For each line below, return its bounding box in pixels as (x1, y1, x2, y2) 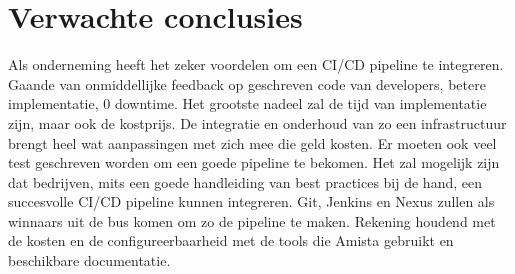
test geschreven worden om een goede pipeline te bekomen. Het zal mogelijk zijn (8, 152, 500, 173)
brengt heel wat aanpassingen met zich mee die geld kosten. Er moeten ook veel (8, 132, 497, 153)
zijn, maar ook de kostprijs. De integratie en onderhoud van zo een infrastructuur (8, 112, 507, 133)
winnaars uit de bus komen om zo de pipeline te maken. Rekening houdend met (8, 210, 496, 231)
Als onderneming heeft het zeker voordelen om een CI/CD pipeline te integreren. (8, 54, 504, 75)
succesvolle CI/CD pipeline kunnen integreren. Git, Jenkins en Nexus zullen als (8, 191, 495, 212)
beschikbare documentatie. (8, 250, 171, 271)
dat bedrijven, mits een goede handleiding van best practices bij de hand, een (8, 171, 482, 192)
